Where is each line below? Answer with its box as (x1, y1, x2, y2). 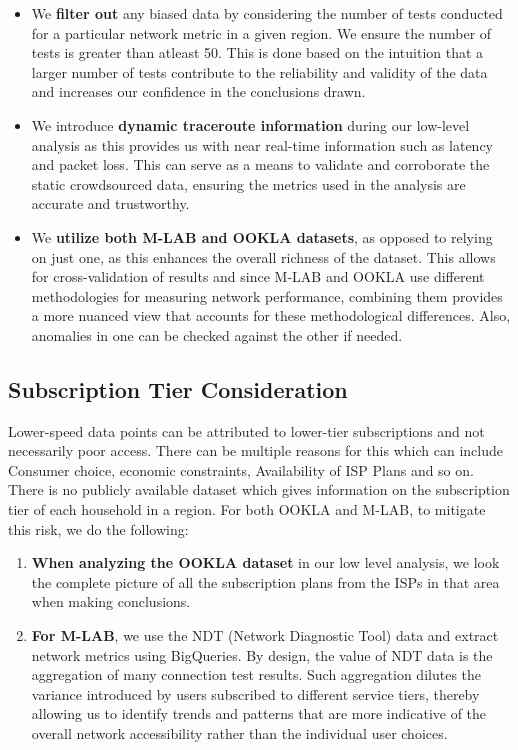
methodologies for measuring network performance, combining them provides (31, 285, 503, 306)
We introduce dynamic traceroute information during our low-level (31, 114, 470, 135)
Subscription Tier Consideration (8, 373, 348, 404)
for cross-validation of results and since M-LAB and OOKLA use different (31, 266, 485, 287)
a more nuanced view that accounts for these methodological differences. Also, (31, 305, 511, 326)
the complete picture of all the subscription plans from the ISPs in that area (31, 571, 500, 592)
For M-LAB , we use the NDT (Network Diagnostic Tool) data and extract (31, 625, 499, 646)
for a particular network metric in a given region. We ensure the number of (31, 22, 492, 43)
